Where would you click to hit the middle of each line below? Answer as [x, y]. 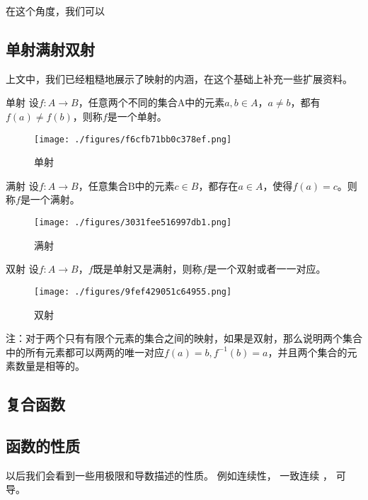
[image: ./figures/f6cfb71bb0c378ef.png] [133, 139]
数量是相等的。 [50, 366]
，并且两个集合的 [307, 352]
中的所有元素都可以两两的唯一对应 [85, 352]
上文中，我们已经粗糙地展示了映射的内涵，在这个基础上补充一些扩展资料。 [179, 78]
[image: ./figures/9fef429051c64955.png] [133, 291]
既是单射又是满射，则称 [148, 269]
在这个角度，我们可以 [55, 11]
